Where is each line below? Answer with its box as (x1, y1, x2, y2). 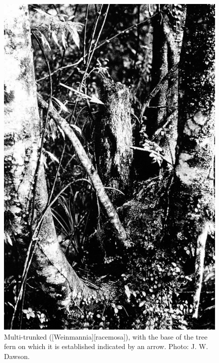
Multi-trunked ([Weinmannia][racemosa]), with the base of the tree (4, 331, 208, 342)
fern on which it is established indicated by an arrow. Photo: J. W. (4, 341, 208, 352)
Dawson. (4, 351, 30, 361)
